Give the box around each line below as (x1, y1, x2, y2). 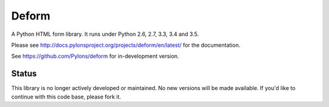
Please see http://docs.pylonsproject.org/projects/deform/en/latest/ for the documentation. (11, 41, 241, 49)
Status (11, 69, 37, 79)
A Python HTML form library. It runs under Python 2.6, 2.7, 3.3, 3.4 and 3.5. (11, 30, 199, 38)
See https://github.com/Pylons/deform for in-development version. (11, 52, 179, 60)
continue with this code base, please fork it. (11, 93, 121, 100)
